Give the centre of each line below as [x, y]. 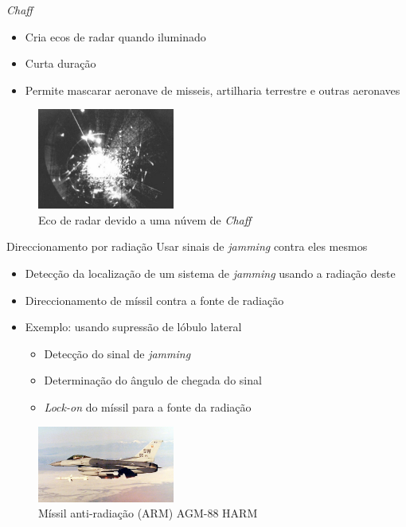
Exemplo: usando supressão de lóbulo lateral [133, 327]
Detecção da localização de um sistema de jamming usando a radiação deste [210, 273]
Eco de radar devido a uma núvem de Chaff [145, 219]
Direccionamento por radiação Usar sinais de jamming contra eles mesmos [187, 246]
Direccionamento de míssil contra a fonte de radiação [154, 300]
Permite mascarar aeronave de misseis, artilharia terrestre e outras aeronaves [213, 90]
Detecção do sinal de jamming [117, 353]
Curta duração [61, 63]
